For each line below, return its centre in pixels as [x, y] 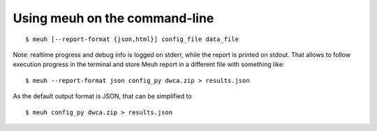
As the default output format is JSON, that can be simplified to [102, 96]
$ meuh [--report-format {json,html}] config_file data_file [132, 39]
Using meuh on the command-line [113, 18]
